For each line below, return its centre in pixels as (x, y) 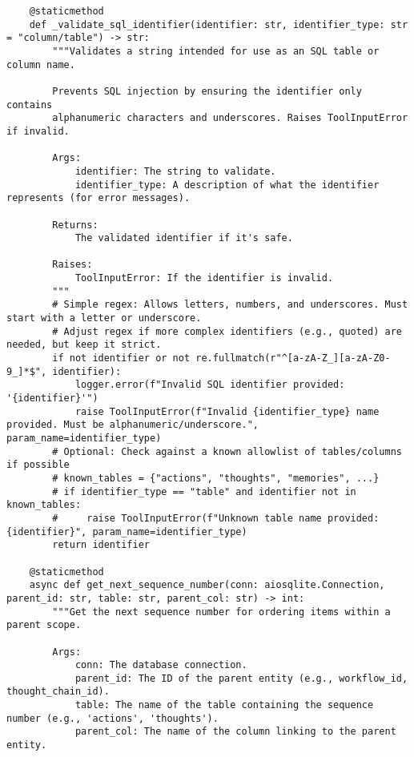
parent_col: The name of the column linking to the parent (235, 732)
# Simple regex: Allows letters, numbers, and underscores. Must (230, 305)
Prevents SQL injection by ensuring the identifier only (207, 91)
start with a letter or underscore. (104, 318)
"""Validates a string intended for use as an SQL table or (216, 51)
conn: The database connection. (161, 665)
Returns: (75, 225)
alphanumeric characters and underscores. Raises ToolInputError (230, 118)
